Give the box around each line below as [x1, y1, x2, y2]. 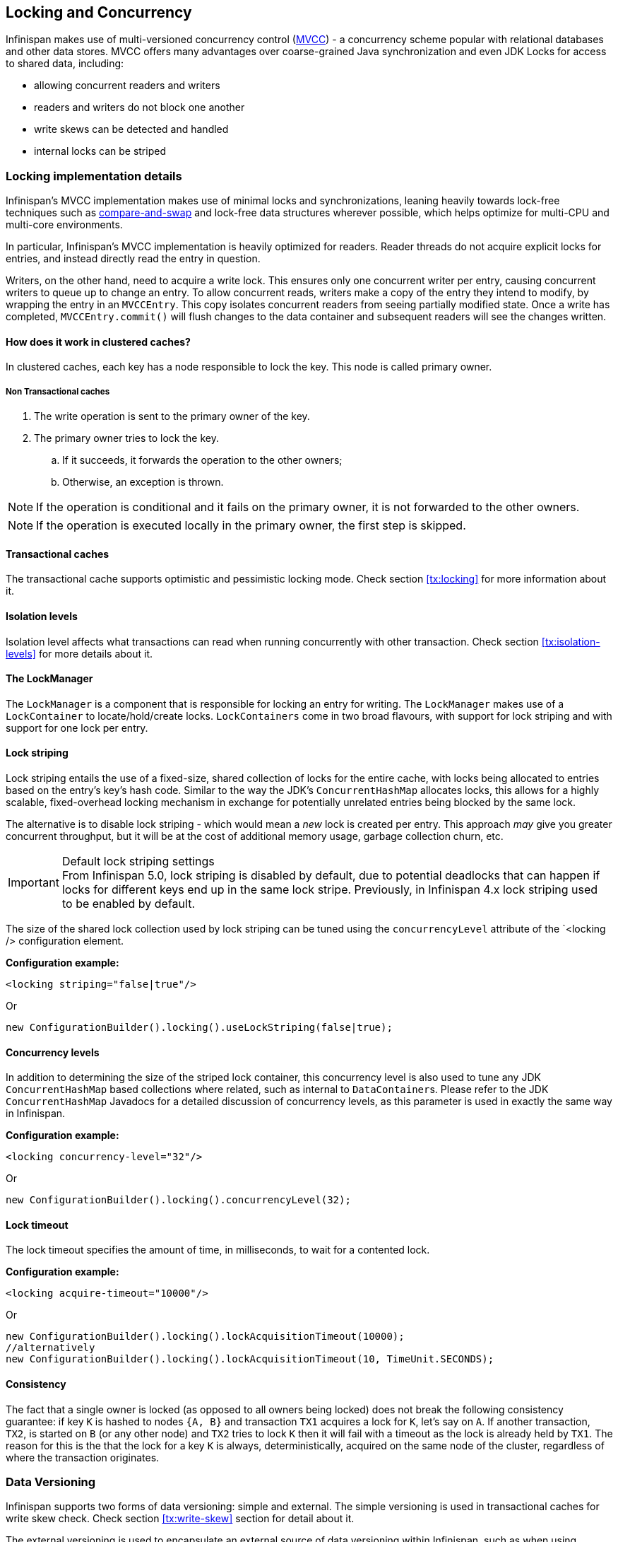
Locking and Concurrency [6, 4, 192, 21]
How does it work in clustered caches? [6, 335, 191, 348]
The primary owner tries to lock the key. [34, 432, 219, 445]
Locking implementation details [6, 168, 182, 183]
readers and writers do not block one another [34, 101, 245, 114]
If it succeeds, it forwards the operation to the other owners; [62, 454, 343, 467]
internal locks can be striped [34, 145, 166, 158]
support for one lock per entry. [6, 721, 148, 734]
